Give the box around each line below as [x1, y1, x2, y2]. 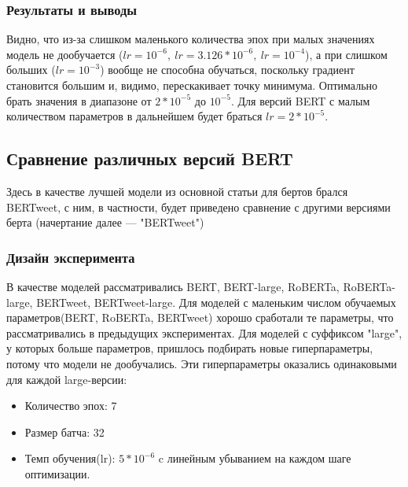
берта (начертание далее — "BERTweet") [6, 214, 204, 231]
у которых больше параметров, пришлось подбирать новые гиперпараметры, [6, 340, 373, 356]
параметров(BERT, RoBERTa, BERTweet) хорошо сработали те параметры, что [6, 309, 394, 326]
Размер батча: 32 [24, 423, 105, 440]
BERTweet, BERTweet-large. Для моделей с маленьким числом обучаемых [36, 293, 396, 310]
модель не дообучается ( [6, 46, 123, 62]
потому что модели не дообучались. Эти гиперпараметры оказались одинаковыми [6, 355, 397, 371]
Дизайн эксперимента [6, 247, 135, 267]
